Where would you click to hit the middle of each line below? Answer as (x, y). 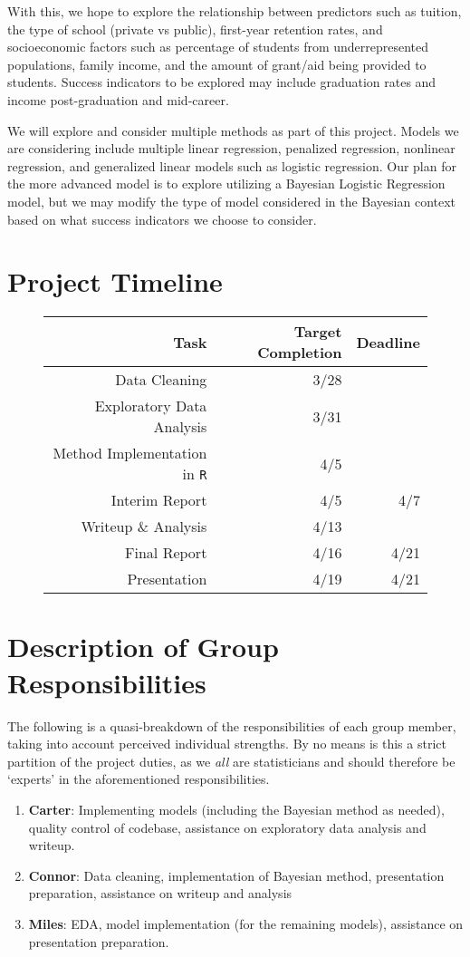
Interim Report (159, 500)
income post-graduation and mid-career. (118, 99)
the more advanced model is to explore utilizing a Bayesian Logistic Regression (226, 184)
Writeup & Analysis (144, 527)
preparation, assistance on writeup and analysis (160, 893)
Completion (300, 353)
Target (318, 332)
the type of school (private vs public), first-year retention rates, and (195, 29)
